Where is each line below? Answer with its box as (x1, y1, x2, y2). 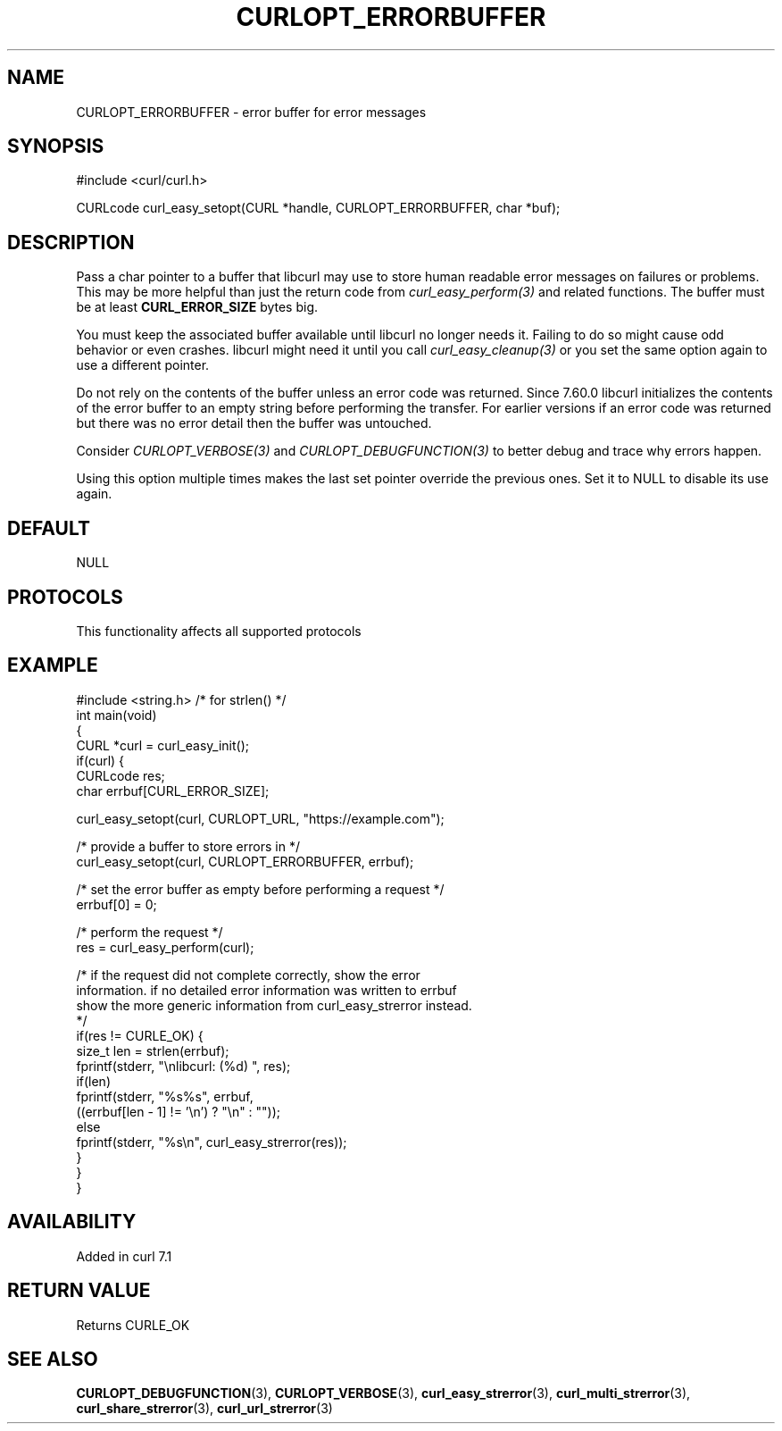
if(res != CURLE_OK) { (76, 1027, 204, 1043)
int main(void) (76, 707, 157, 723)
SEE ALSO (7, 1347, 98, 1370)
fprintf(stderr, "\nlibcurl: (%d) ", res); (76, 1058, 291, 1074)
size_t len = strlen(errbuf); (76, 1042, 229, 1059)
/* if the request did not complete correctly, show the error (76, 967, 420, 983)
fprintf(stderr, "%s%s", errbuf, (76, 1088, 254, 1104)
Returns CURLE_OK (76, 1317, 190, 1333)
